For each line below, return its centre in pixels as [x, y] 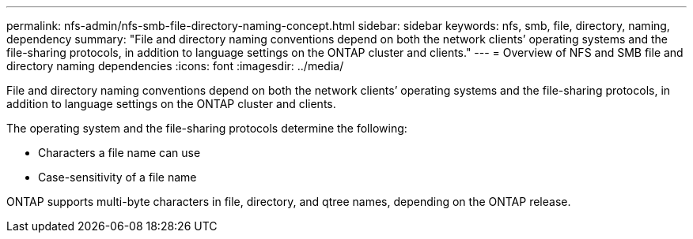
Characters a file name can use [119, 153]
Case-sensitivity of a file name [117, 177]
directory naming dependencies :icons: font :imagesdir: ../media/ [175, 66]
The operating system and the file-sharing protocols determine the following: [207, 128]
